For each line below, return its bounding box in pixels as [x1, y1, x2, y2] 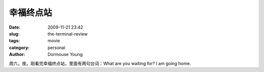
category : [9, 44, 30, 51]
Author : [9, 52, 25, 57]
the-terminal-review [47, 31, 88, 36]
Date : [9, 24, 21, 30]
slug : [9, 31, 20, 36]
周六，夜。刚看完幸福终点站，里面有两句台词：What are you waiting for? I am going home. [9, 60, 191, 66]
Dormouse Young [47, 52, 83, 57]
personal [47, 44, 66, 51]
